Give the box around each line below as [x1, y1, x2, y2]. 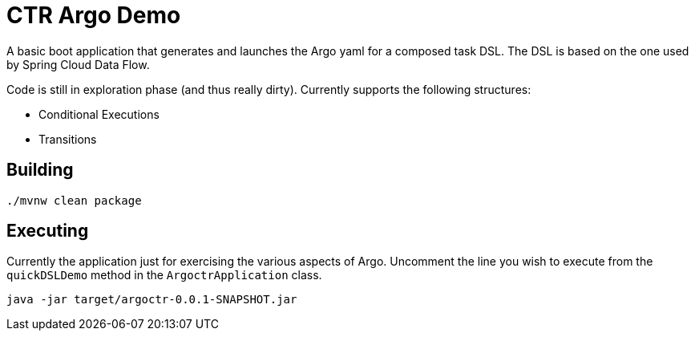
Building [6, 160, 74, 181]
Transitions [38, 132, 97, 146]
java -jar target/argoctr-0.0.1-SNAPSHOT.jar [6, 293, 297, 307]
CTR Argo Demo [6, 2, 181, 29]
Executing [6, 221, 89, 242]
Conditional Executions [38, 107, 160, 121]
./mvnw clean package [6, 193, 142, 207]
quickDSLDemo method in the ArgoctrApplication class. [6, 268, 322, 282]
